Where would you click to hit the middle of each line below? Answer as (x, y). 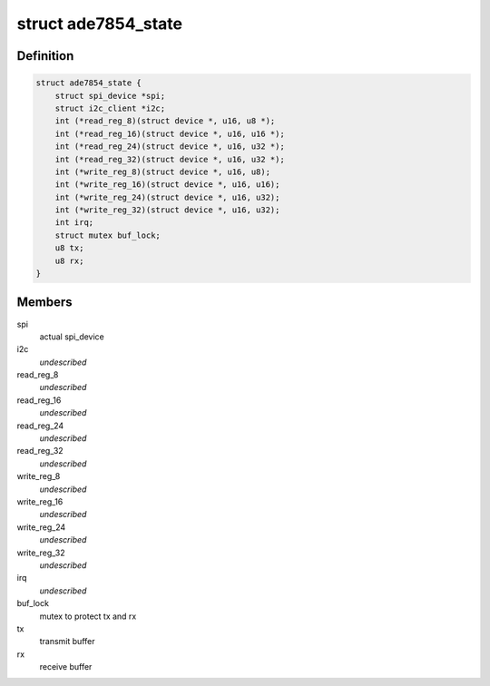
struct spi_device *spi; (110, 96)
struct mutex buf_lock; (108, 235)
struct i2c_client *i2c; (110, 108)
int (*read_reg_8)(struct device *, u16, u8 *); (165, 121)
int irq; (74, 223)
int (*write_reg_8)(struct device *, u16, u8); (163, 171)
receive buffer (66, 667)
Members (44, 303)
